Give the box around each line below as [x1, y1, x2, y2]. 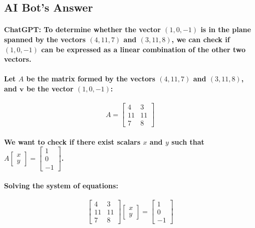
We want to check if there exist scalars [4, 136, 141, 147]
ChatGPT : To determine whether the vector [4, 24, 161, 35]
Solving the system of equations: [4, 180, 118, 191]
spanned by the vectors [4, 34, 86, 44]
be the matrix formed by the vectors [26, 73, 155, 84]
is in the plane [200, 24, 251, 35]
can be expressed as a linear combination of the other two [41, 44, 246, 54]
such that [171, 136, 204, 147]
